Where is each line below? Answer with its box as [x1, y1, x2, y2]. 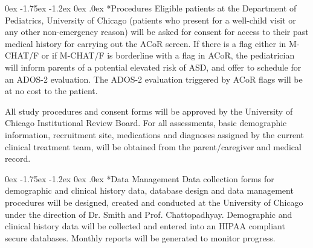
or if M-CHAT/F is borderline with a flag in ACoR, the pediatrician [41, 49, 295, 62]
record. [5, 152, 31, 165]
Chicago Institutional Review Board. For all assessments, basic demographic [5, 116, 287, 129]
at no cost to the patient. [5, 84, 98, 97]
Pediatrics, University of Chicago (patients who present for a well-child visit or [5, 13, 296, 26]
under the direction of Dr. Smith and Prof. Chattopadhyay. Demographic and [5, 208, 292, 220]
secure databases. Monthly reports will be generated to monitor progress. [5, 231, 276, 244]
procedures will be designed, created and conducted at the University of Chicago [5, 196, 303, 208]
